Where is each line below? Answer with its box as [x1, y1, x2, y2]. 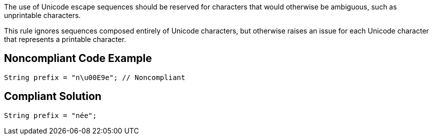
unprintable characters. [4, 11, 81, 19]
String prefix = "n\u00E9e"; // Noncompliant [4, 73, 185, 81]
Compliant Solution [4, 90, 101, 103]
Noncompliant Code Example [4, 52, 152, 65]
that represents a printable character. [4, 35, 126, 43]
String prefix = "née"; [4, 111, 97, 119]
